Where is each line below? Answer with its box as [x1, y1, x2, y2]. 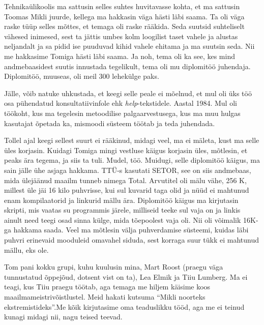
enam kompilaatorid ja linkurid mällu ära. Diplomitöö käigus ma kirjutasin [4, 194, 239, 205]
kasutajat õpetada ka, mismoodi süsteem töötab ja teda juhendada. [4, 117, 215, 128]
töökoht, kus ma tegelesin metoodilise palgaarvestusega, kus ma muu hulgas [4, 107, 241, 118]
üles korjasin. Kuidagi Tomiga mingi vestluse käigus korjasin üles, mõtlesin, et [4, 144, 248, 155]
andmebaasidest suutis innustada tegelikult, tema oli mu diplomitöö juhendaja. [4, 61, 251, 71]
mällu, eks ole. [4, 244, 49, 255]
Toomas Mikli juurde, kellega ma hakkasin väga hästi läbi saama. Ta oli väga [4, 11, 245, 21]
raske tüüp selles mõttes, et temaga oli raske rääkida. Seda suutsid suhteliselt [4, 21, 245, 32]
